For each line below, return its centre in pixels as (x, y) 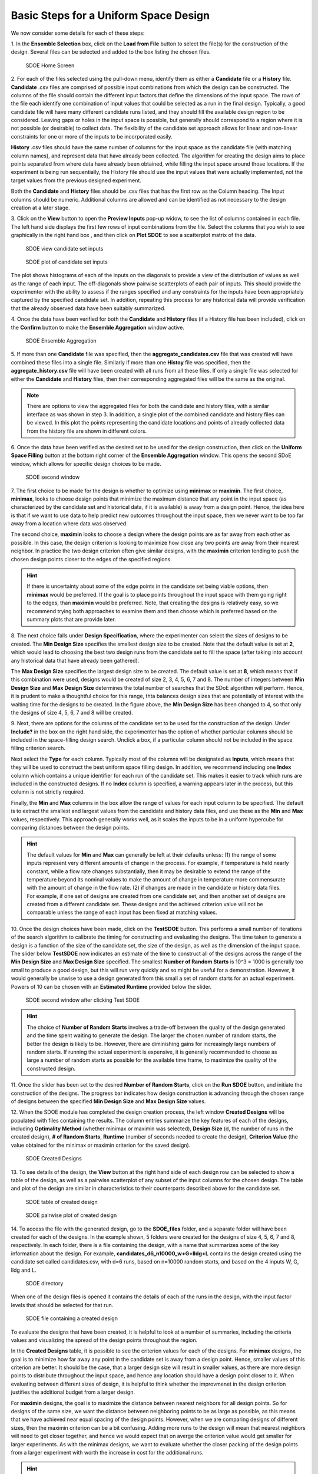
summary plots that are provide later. (71, 619)
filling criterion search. (38, 748)
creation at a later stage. (40, 208)
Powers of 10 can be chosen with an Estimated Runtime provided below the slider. (111, 986)
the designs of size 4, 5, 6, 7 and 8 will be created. (72, 712)
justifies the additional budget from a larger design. (73, 1392)
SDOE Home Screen (50, 65)
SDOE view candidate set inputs (64, 248)
